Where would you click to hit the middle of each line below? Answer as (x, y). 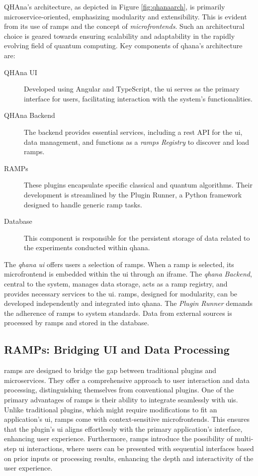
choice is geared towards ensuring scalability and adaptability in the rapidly (120, 36)
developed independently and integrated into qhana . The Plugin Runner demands (129, 303)
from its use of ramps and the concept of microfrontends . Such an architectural (124, 26)
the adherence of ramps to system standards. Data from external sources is (118, 313)
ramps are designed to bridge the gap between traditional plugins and (110, 370)
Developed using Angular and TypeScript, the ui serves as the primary (132, 89)
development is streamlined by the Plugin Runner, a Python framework (133, 194)
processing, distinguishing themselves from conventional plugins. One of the (119, 390)
